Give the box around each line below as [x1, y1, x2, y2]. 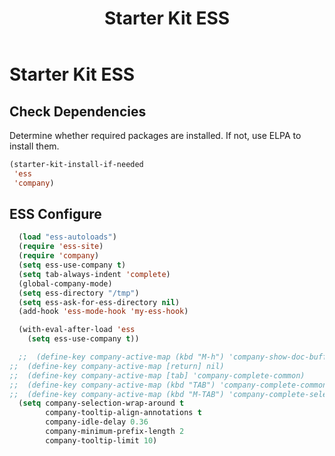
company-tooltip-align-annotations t [45, 408, 202, 418]
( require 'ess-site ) [18, 242, 104, 252]
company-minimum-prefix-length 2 [45, 427, 185, 437]
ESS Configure [9, 206, 102, 223]
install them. [9, 140, 60, 152]
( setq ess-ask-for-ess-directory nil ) [18, 297, 181, 307]
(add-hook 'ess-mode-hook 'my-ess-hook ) [18, 307, 189, 317]
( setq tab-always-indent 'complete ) [18, 269, 171, 279]
